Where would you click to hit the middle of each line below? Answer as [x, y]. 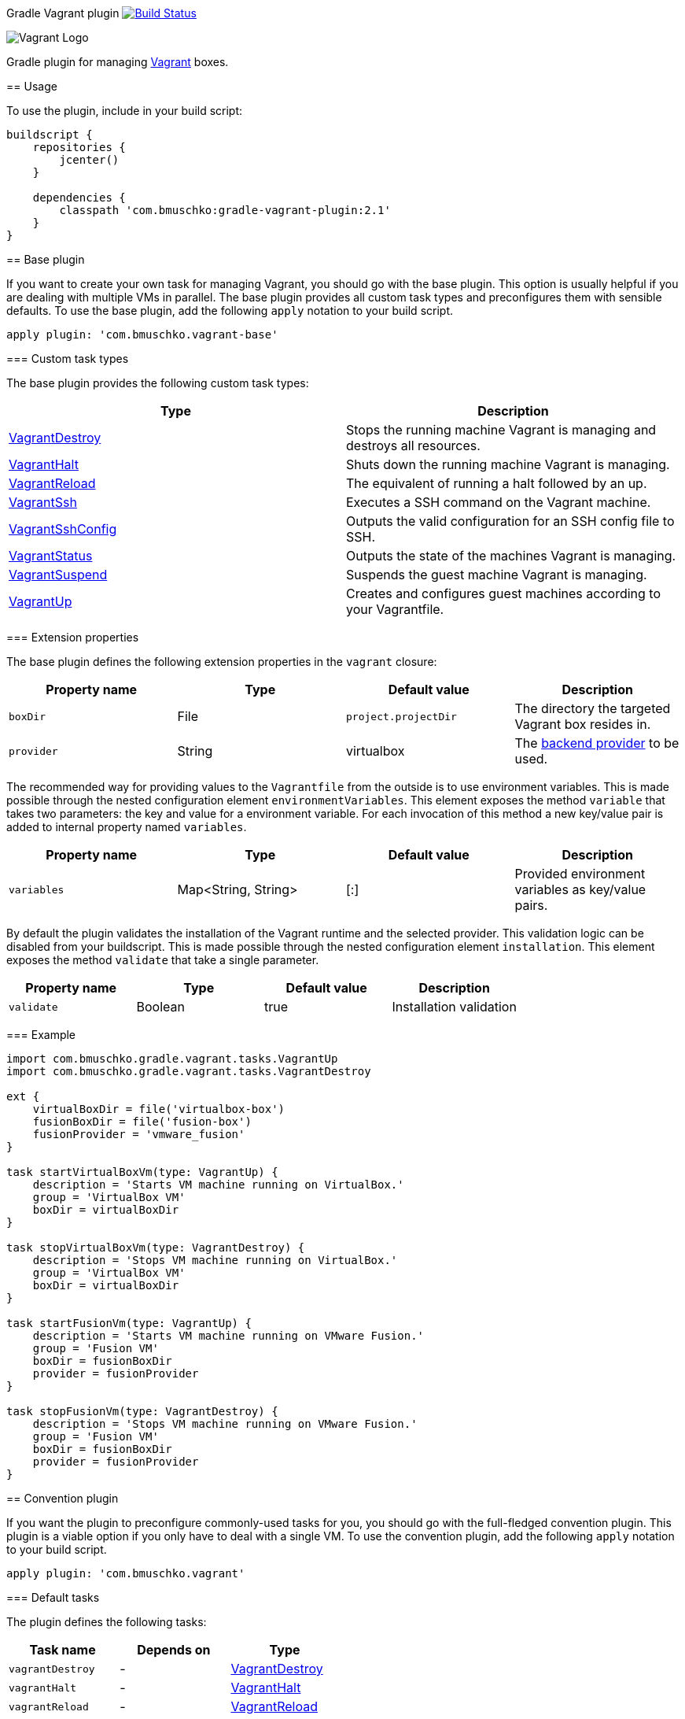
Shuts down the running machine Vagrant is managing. [508, 464]
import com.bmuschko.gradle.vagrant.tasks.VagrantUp [172, 1059]
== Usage [32, 86]
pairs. [531, 905]
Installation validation [454, 1007]
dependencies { [79, 198]
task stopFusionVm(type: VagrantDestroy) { [142, 1411]
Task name [63, 1650]
